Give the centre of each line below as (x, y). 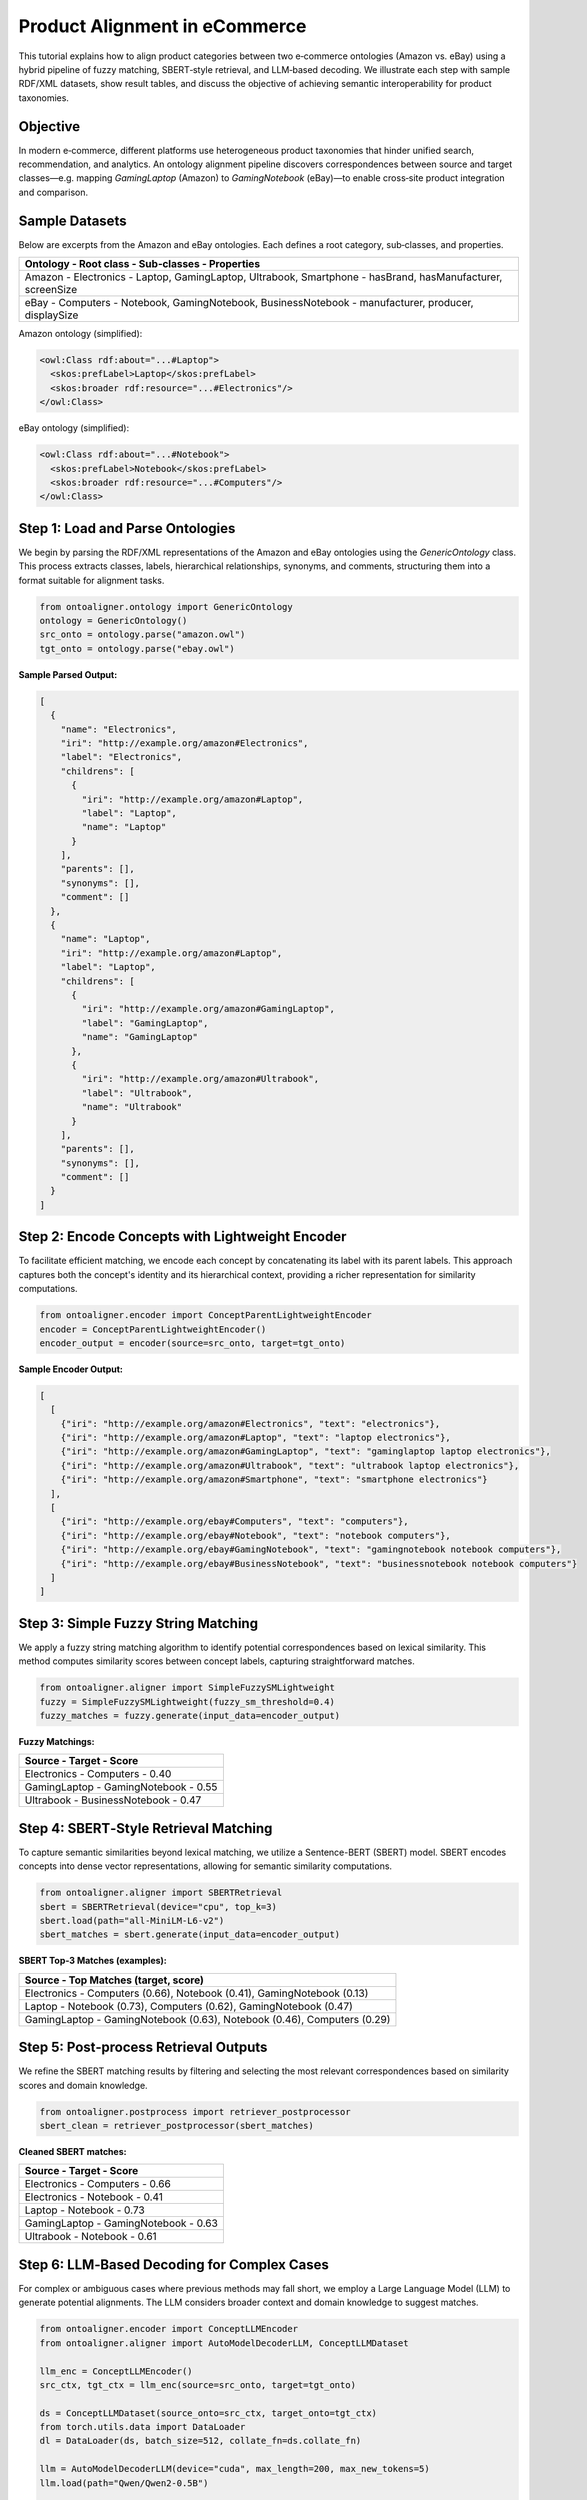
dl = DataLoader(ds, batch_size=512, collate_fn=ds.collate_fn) (200, 2441)
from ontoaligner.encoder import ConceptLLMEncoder (169, 2329)
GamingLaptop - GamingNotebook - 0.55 (121, 1787)
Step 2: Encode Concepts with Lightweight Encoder (182, 1236)
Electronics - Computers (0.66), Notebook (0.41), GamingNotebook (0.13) (196, 1993)
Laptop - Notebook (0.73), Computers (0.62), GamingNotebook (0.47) (189, 2006)
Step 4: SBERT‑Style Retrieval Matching (145, 1828)
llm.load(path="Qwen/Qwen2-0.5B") (124, 2483)
